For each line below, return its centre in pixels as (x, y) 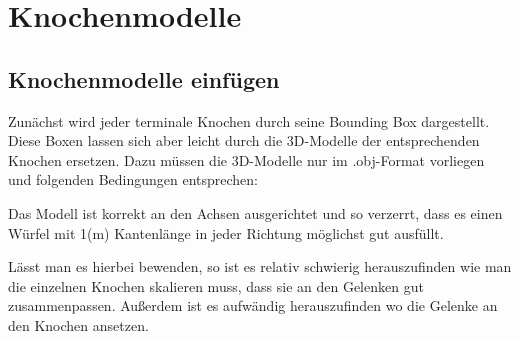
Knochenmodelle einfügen (144, 78)
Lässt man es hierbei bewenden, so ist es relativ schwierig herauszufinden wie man (260, 266)
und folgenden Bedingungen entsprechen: (133, 179)
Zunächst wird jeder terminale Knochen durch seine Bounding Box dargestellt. (249, 120)
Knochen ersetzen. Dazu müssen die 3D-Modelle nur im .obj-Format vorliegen (246, 159)
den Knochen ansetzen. (78, 324)
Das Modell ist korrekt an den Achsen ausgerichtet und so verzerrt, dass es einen (255, 212)
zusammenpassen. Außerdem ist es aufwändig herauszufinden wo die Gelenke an (253, 305)
